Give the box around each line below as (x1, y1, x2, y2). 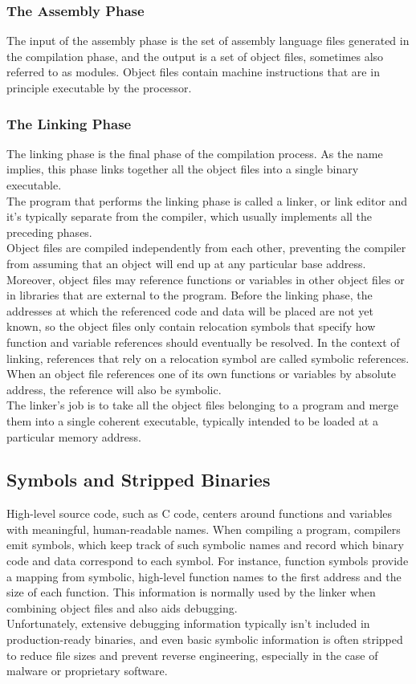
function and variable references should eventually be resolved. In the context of (6, 333, 400, 350)
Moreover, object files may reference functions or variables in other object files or (6, 271, 405, 287)
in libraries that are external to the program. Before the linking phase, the (6, 287, 373, 303)
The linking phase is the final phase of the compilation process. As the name (6, 145, 383, 161)
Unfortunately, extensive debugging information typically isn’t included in (6, 615, 370, 632)
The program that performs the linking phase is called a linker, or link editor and (6, 192, 408, 209)
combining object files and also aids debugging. (6, 599, 238, 616)
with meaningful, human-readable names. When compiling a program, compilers (6, 520, 401, 537)
